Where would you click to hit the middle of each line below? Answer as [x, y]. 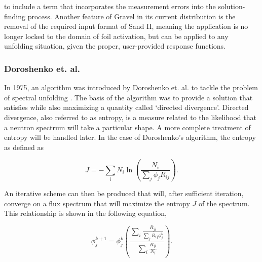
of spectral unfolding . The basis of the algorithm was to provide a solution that [128, 97]
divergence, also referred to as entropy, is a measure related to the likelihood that [130, 117]
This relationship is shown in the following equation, [85, 213]
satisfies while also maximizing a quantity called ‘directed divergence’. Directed [126, 107]
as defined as [24, 147]
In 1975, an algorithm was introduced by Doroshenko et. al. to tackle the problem [131, 87]
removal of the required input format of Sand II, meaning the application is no [126, 26]
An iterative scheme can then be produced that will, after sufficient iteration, [124, 193]
